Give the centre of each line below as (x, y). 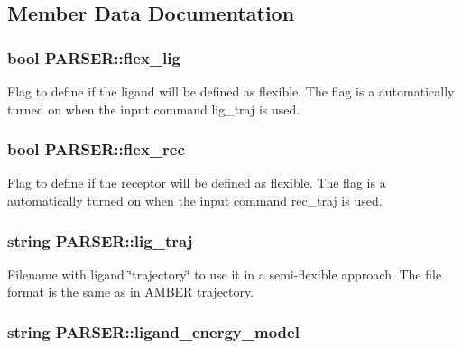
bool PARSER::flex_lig (94, 57)
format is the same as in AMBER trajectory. (131, 292)
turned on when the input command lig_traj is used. (154, 109)
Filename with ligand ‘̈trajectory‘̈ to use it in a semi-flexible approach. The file (225, 274)
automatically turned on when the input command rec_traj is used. (195, 200)
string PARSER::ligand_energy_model (153, 331)
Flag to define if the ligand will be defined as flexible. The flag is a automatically (231, 91)
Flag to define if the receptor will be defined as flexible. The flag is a (197, 183)
